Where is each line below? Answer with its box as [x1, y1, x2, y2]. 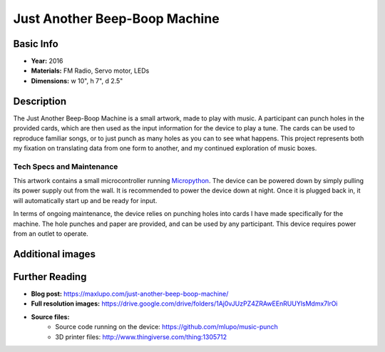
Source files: [31, 312, 70, 321]
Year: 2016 [31, 57, 63, 66]
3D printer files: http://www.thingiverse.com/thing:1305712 [55, 332, 227, 341]
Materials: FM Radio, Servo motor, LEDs [31, 66, 150, 75]
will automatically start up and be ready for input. [13, 196, 158, 205]
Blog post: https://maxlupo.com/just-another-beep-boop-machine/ [31, 289, 229, 298]
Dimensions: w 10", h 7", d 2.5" [31, 76, 123, 85]
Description [13, 95, 67, 107]
